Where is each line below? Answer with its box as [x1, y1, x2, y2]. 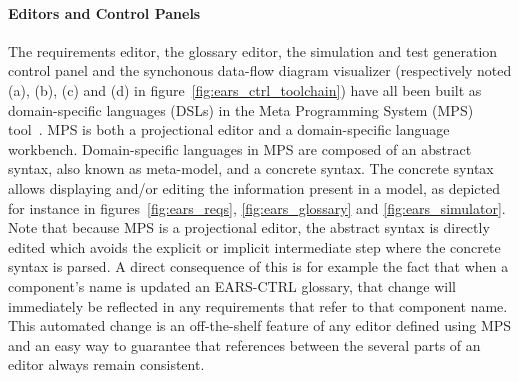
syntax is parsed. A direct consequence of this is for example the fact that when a [8, 256, 509, 277]
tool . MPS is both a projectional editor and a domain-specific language [8, 119, 450, 140]
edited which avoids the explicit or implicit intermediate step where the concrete [8, 236, 501, 257]
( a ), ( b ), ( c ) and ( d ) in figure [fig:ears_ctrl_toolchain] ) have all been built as [8, 79, 482, 100]
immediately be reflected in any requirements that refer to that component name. [8, 295, 508, 316]
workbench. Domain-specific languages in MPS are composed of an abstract [8, 138, 472, 159]
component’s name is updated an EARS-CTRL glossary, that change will [8, 275, 456, 296]
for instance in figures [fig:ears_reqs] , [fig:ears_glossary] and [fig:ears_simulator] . [8, 197, 506, 218]
